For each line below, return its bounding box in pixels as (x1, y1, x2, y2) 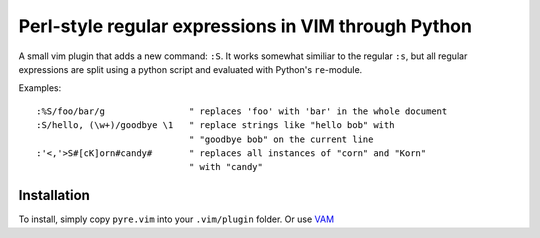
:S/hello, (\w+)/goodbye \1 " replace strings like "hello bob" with (36, 120, 395, 131)
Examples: (18, 82, 62, 94)
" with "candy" (188, 161, 264, 173)
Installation (18, 187, 90, 204)
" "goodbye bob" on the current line (188, 133, 374, 145)
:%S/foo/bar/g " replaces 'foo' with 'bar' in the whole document (36, 105, 448, 117)
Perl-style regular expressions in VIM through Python (18, 15, 472, 37)
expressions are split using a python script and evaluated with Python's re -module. (18, 63, 363, 75)
